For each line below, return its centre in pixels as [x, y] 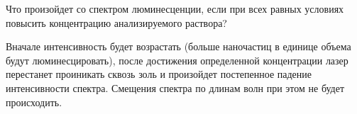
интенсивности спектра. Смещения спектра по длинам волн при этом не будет [175, 87]
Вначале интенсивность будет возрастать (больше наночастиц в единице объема [178, 46]
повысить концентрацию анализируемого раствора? [116, 22]
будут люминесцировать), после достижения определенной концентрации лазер [177, 60]
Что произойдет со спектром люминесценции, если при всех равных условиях [175, 8]
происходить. [34, 102]
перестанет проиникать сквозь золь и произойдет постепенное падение [159, 74]
